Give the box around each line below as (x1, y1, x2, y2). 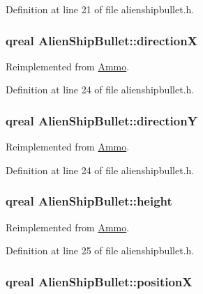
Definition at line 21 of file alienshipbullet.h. (6, 2, 195, 16)
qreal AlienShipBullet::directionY (6, 111, 197, 129)
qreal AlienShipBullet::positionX (6, 272, 193, 290)
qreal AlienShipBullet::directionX (6, 31, 197, 49)
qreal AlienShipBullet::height (6, 192, 172, 210)
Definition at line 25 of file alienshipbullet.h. (6, 243, 195, 258)
